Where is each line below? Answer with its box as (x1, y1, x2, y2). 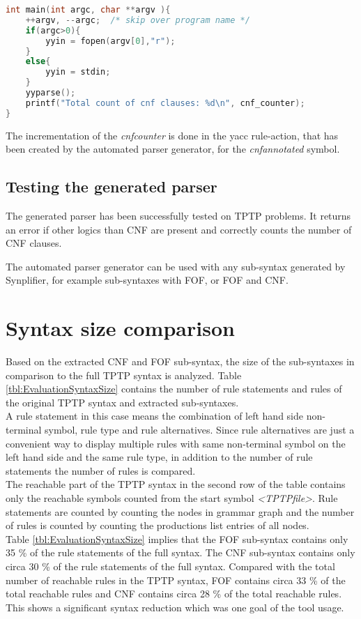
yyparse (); (25, 88, 76, 98)
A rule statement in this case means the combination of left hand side (6, 408, 303, 423)
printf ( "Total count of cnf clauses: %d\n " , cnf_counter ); (25, 98, 305, 108)
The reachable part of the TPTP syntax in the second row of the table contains (6, 477, 346, 491)
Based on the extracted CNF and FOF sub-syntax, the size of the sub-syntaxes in (6, 354, 355, 369)
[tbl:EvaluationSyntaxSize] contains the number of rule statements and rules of (6, 381, 342, 396)
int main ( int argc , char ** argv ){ (6, 5, 171, 15)
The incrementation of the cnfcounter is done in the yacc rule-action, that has (6, 128, 339, 142)
